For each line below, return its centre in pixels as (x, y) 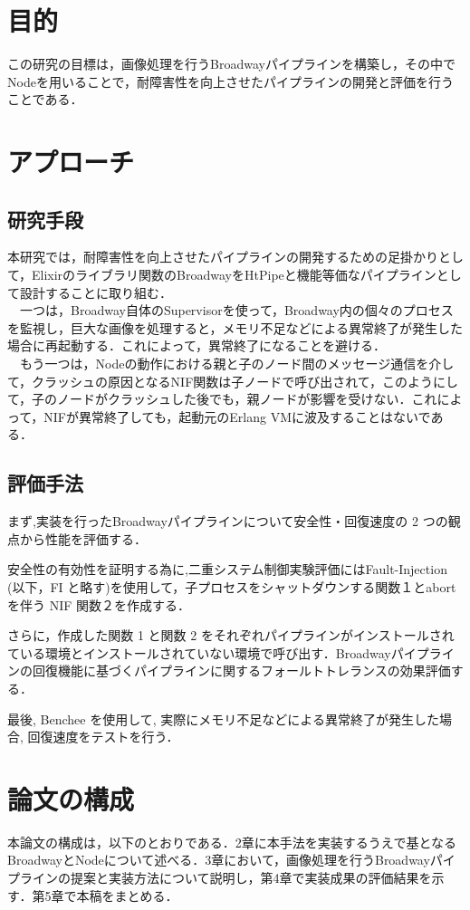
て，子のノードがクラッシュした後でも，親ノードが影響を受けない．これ (222, 399)
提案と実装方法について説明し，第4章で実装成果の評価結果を (251, 878)
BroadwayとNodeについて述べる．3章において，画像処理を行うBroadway (219, 860)
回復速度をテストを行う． (103, 737)
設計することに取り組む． (96, 292)
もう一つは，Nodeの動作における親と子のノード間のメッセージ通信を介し (237, 364)
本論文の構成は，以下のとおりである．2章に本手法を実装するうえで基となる (232, 842)
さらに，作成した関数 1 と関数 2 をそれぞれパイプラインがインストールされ (231, 635)
